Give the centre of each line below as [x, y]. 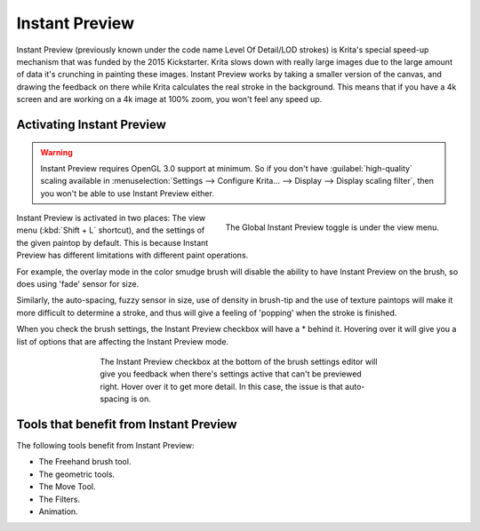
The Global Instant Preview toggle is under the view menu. [332, 227]
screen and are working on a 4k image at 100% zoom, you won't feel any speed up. [169, 99]
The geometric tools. [77, 474]
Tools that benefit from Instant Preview [127, 424]
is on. [141, 399]
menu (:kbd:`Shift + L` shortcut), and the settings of [111, 230]
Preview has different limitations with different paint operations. [132, 255]
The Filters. [59, 499]
